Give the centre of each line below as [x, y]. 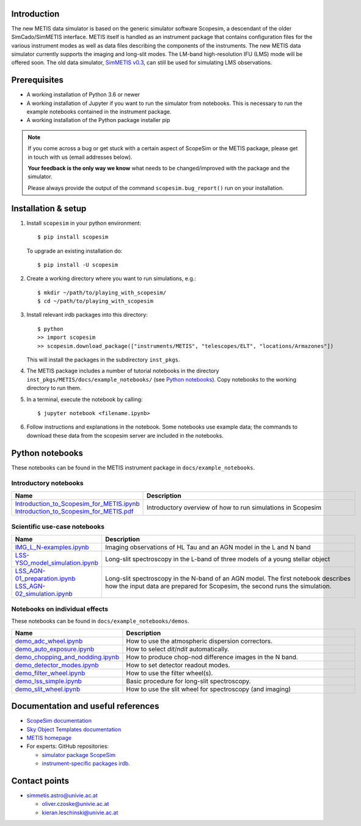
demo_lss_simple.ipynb [48, 681]
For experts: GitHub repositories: [68, 746]
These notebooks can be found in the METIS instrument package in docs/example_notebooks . [133, 468]
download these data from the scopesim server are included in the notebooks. [125, 435]
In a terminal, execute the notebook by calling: [85, 399]
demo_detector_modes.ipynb [57, 665]
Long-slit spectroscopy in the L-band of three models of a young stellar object [217, 559]
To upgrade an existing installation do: [75, 251]
